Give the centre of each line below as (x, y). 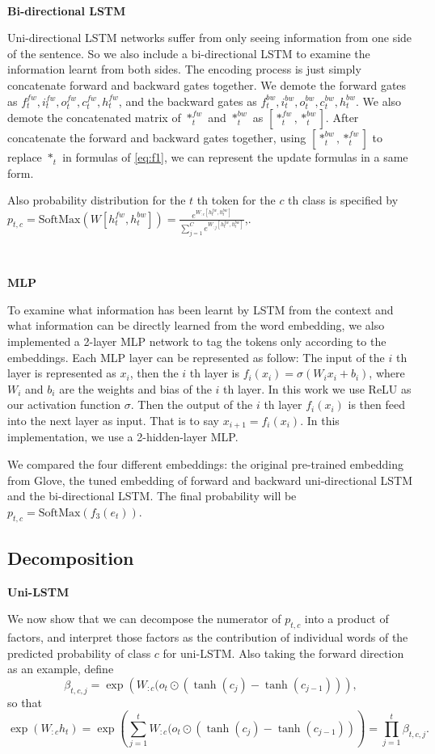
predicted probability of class (79, 653)
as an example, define (61, 669)
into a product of (346, 619)
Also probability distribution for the (97, 200)
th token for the (236, 200)
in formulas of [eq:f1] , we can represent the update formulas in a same (235, 157)
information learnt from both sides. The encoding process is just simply (184, 69)
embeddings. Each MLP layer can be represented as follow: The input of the (196, 357)
